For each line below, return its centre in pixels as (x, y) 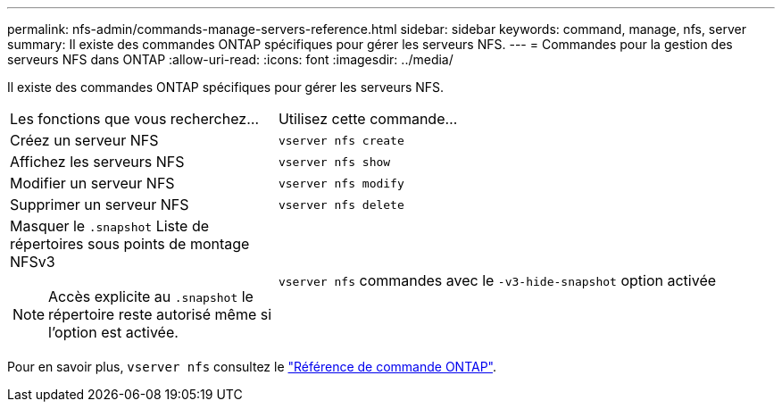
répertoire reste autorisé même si (160, 314)
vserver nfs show (334, 162)
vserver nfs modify (341, 183)
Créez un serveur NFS (84, 140)
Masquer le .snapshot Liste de (110, 226)
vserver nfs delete (341, 204)
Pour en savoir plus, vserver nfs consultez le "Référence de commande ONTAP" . (252, 367)
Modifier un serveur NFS (92, 183)
